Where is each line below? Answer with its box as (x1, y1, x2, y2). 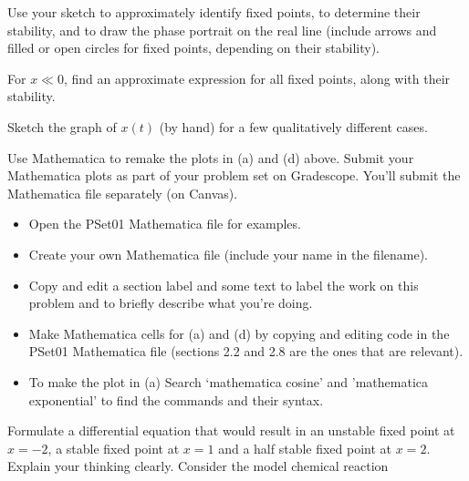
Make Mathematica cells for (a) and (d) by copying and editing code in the (28, 323, 450, 343)
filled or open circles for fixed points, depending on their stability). (7, 38, 380, 57)
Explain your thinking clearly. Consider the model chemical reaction (7, 456, 389, 476)
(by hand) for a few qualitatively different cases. (159, 117, 428, 136)
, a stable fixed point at (47, 438, 180, 457)
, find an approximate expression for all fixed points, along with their (63, 68, 451, 87)
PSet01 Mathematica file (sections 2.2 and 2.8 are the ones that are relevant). (28, 342, 464, 361)
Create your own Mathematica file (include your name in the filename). (28, 244, 429, 263)
